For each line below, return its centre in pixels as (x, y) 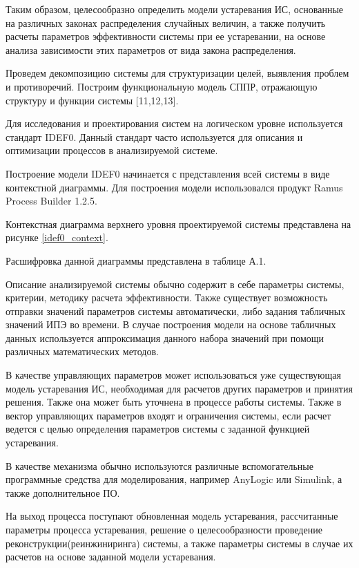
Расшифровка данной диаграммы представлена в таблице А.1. (136, 260)
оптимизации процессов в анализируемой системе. (112, 150)
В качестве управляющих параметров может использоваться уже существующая (173, 375)
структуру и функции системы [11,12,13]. (92, 100)
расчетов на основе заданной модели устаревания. (111, 557)
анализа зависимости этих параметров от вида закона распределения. (151, 49)
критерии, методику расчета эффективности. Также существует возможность (167, 297)
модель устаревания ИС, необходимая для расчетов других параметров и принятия (179, 388)
